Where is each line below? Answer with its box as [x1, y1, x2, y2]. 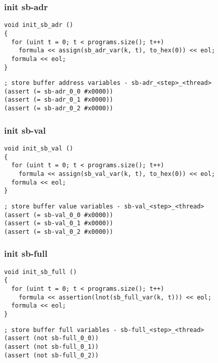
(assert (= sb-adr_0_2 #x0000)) [4, 105, 113, 112]
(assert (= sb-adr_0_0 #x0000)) [4, 87, 113, 95]
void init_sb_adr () [4, 21, 74, 29]
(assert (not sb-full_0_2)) [4, 351, 99, 359]
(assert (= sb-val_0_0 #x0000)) [4, 211, 113, 219]
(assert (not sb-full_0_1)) [4, 343, 99, 351]
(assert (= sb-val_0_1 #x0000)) [4, 220, 113, 227]
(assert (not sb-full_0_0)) [4, 335, 99, 342]
